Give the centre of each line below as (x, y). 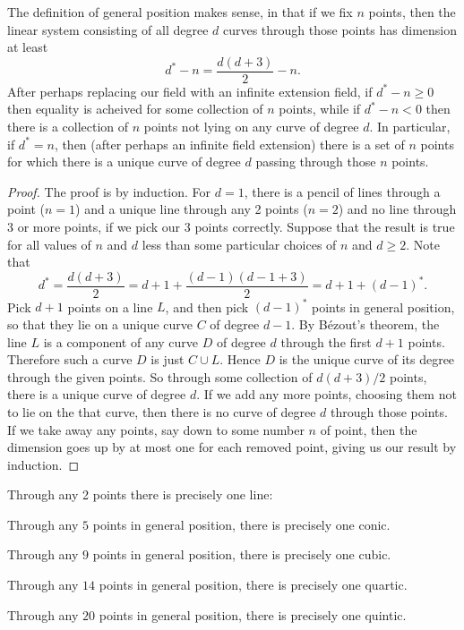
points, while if (320, 109)
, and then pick (207, 306)
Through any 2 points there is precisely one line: (140, 494)
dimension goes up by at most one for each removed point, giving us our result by (232, 447)
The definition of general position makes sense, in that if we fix (180, 12)
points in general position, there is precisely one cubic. (242, 554)
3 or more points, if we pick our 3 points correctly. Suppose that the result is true (231, 226)
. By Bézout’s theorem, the (365, 324)
